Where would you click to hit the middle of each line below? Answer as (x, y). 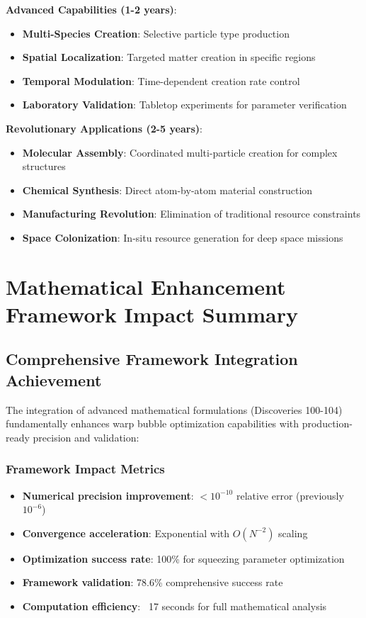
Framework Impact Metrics (85, 469)
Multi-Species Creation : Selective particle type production (156, 33)
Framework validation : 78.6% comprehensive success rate (153, 582)
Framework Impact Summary (152, 314)
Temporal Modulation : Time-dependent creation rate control (161, 80)
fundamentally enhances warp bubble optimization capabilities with (153, 423)
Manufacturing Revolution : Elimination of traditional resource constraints (191, 214)
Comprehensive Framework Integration (152, 359)
